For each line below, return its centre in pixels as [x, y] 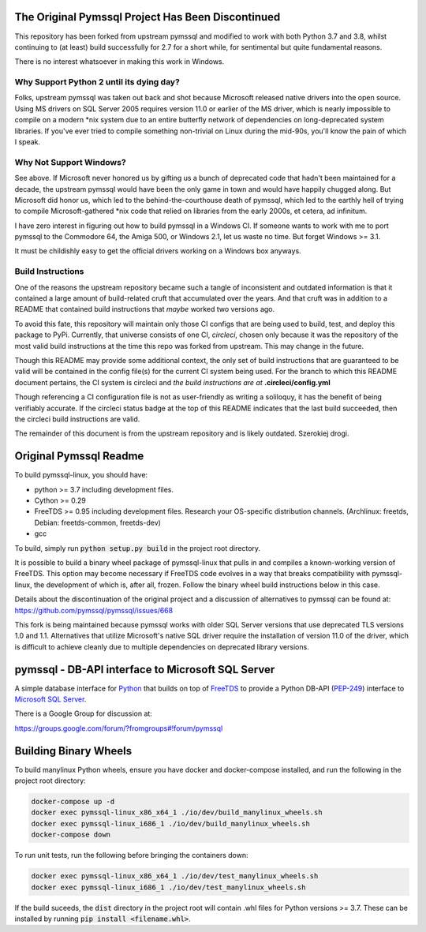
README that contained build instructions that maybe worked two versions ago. [145, 309]
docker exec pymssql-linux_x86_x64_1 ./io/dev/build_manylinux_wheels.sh [177, 812]
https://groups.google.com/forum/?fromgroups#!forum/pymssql [119, 728]
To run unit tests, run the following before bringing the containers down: [131, 855]
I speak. [28, 142]
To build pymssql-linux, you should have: [81, 475]
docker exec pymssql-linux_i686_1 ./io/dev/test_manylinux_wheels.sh [168, 887]
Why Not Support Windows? [70, 162]
